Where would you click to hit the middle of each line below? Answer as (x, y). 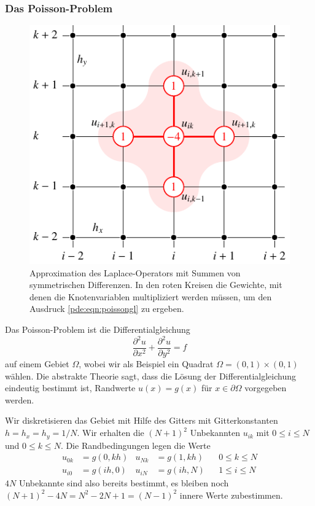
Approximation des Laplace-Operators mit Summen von (135, 272)
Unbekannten (215, 433)
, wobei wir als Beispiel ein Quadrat (146, 364)
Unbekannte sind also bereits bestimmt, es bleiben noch (124, 483)
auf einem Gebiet (37, 364)
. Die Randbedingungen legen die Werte (135, 445)
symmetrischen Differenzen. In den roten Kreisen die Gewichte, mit (156, 285)
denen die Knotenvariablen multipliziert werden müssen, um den (151, 296)
